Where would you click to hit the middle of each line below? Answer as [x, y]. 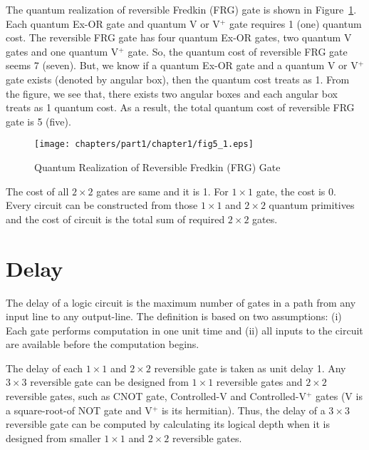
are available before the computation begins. [103, 344]
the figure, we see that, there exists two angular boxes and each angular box [172, 93]
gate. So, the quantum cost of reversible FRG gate [238, 51]
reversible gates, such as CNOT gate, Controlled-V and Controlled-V [156, 396]
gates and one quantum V [62, 51]
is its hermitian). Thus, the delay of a [243, 410]
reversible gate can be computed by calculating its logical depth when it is [168, 424]
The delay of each [45, 368]
